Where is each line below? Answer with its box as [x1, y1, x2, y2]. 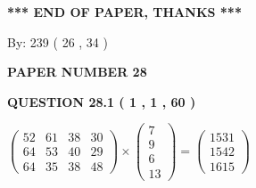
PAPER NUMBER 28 [7, 62, 147, 81]
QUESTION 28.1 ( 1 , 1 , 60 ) [7, 92, 196, 110]
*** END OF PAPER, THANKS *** [7, 3, 242, 20]
